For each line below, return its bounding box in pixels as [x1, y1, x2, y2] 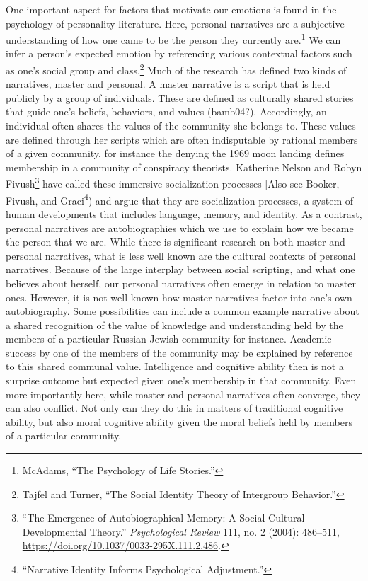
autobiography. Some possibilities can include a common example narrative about [6, 304, 360, 318]
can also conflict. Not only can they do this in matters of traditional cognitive [6, 401, 343, 415]
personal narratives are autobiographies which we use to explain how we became [6, 220, 354, 235]
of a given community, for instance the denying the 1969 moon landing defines [6, 146, 345, 161]
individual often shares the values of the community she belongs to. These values [6, 118, 356, 133]
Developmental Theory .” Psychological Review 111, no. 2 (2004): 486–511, [22, 524, 340, 539]
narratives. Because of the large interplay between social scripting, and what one [6, 262, 355, 277]
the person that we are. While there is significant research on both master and [6, 234, 345, 249]
